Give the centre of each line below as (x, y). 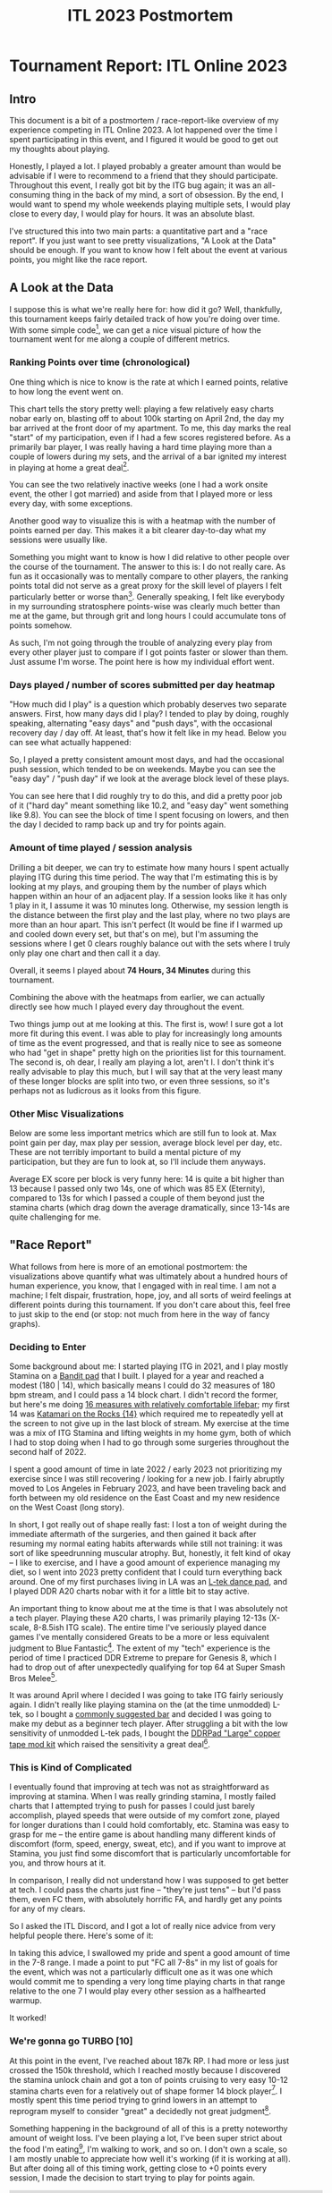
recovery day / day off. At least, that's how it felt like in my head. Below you (148, 733)
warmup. (26, 2001)
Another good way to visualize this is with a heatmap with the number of (142, 521)
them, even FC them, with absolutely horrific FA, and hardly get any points (146, 1900)
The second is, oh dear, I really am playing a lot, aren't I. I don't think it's (142, 1062)
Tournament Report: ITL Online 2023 (149, 66)
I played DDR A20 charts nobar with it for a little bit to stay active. (130, 1591)
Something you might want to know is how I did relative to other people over (150, 557)
